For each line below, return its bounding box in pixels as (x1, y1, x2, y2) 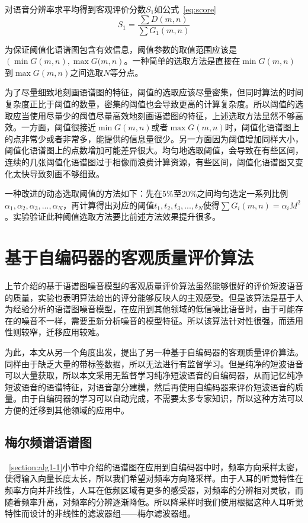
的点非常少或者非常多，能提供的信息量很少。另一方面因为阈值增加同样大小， (5, 132, 303, 145)
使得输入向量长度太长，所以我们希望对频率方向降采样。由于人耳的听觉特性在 (5, 472, 303, 485)
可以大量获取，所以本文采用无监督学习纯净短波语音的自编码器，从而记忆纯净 (5, 369, 303, 381)
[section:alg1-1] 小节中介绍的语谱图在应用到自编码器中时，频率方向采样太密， (9, 460, 303, 473)
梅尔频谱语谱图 (5, 433, 92, 451)
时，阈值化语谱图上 (224, 121, 300, 133)
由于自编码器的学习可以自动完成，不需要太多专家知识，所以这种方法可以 (21, 392, 303, 405)
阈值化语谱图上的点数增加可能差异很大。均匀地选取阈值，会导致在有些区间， (5, 144, 303, 156)
